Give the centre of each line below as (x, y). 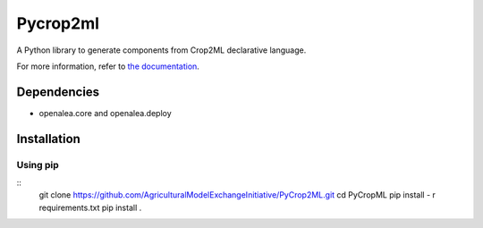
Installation (48, 139)
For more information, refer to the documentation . (108, 66)
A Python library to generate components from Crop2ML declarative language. (161, 50)
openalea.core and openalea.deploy (105, 113)
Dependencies (58, 92)
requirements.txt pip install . (90, 207)
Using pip (38, 165)
